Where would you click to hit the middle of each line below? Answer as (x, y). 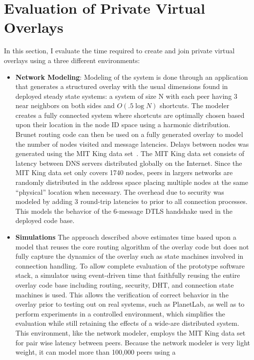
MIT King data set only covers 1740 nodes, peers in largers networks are (124, 172)
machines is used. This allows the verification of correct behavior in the (122, 294)
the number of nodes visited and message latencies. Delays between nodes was (132, 144)
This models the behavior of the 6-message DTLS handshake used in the (124, 211)
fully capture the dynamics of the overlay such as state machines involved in (129, 256)
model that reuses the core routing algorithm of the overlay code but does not (132, 246)
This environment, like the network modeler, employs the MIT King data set (130, 332)
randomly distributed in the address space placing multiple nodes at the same (132, 182)
